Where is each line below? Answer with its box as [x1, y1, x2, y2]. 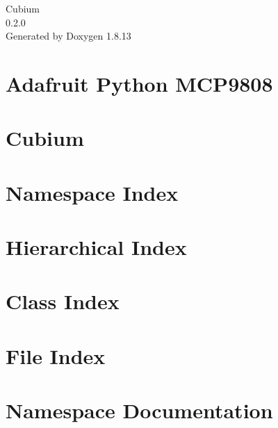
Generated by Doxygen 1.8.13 [6, 28, 131, 43]
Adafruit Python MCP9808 [6, 69, 273, 97]
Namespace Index [6, 178, 179, 206]
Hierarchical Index [6, 233, 187, 261]
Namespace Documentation [6, 396, 273, 425]
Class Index [6, 287, 120, 315]
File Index [6, 341, 106, 370]
